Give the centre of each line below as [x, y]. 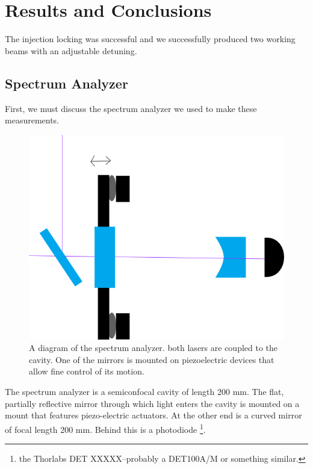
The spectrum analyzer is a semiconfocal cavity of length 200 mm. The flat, [144, 392]
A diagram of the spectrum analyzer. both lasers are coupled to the [153, 348]
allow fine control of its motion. [87, 371]
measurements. [32, 120]
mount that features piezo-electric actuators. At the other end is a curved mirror [153, 415]
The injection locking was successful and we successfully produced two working [150, 39]
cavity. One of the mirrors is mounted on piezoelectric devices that [152, 359]
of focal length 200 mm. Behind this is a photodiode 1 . [105, 428]
